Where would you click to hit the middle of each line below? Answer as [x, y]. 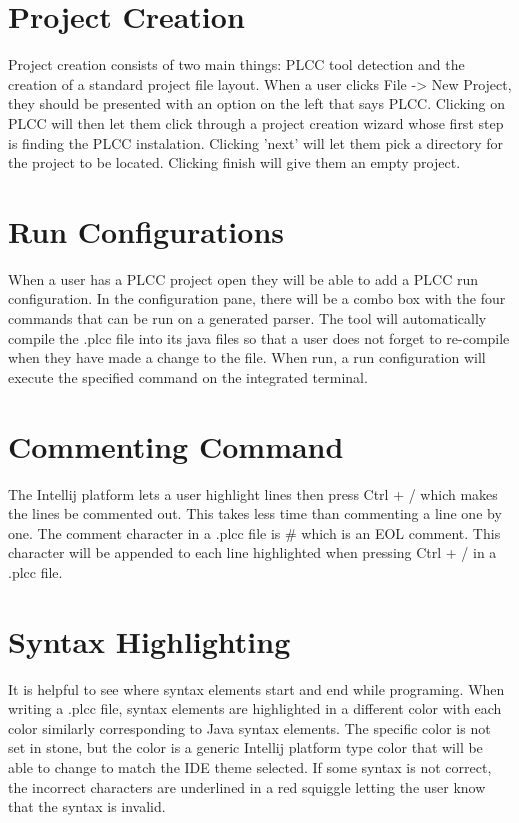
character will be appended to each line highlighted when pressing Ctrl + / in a [252, 552]
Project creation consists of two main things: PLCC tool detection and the [236, 64]
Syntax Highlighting [149, 640]
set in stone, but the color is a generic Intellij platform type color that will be [245, 747]
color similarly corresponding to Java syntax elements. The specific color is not [249, 727]
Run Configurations [146, 230]
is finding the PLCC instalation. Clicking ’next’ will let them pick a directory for [255, 142]
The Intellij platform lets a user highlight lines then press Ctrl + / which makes [253, 493]
